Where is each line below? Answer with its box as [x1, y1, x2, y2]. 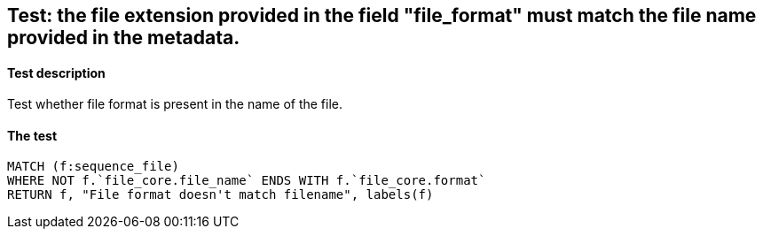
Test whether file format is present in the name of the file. [7, 96, 343, 112]
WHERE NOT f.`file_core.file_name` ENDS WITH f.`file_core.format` [7, 173, 486, 188]
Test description [7, 65, 106, 80]
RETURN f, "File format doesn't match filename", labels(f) [7, 187, 434, 202]
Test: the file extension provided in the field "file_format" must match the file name [7, 4, 757, 27]
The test [7, 127, 58, 143]
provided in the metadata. [7, 27, 240, 49]
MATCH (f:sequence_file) [7, 159, 179, 174]
